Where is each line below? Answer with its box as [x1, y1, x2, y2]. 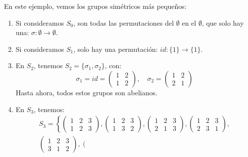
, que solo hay [201, 17, 244, 28]
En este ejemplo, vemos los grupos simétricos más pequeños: [4, 1, 187, 11]
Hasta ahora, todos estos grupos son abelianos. [15, 87, 157, 97]
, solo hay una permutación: [73, 43, 158, 54]
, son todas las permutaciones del [73, 17, 174, 28]
